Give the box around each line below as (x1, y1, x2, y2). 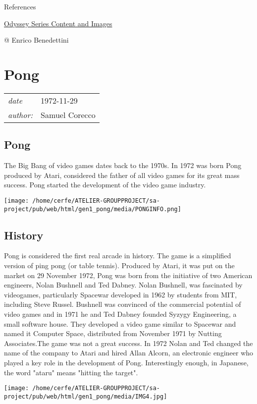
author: (8, 109, 33, 120)
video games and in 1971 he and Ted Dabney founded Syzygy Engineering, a (4, 308, 237, 319)
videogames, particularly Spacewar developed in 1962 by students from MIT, (4, 289, 237, 299)
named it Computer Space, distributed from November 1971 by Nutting (4, 328, 222, 339)
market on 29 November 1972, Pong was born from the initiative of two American (4, 270, 253, 280)
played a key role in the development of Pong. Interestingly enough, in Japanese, (4, 357, 249, 367)
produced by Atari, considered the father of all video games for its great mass (4, 170, 240, 180)
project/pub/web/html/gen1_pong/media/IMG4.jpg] (4, 393, 167, 400)
